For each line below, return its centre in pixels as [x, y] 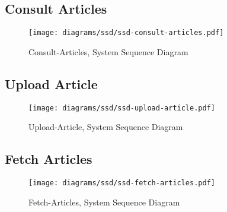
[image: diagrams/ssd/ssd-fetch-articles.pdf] [122, 183]
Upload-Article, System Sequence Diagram [106, 127]
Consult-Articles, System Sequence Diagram [108, 51]
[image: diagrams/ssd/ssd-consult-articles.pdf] [126, 33]
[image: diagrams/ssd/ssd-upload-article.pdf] [122, 108]
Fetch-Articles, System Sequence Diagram [104, 202]
